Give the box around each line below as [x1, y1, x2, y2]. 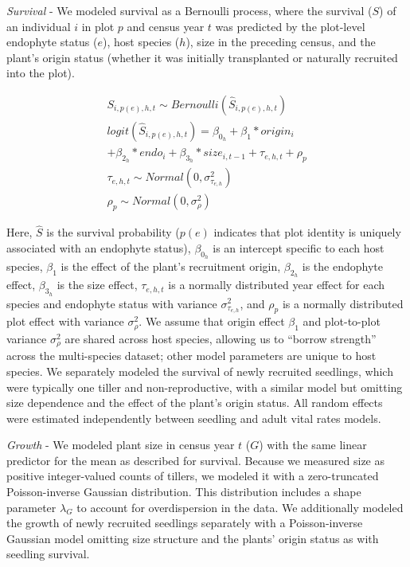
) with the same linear [259, 436, 367, 453]
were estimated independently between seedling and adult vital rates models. [6, 409, 381, 426]
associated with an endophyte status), [6, 239, 191, 256]
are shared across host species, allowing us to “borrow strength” [64, 330, 377, 346]
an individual [6, 18, 71, 34]
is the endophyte [302, 258, 383, 275]
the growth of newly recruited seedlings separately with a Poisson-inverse [6, 514, 363, 531]
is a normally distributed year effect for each [168, 276, 385, 293]
